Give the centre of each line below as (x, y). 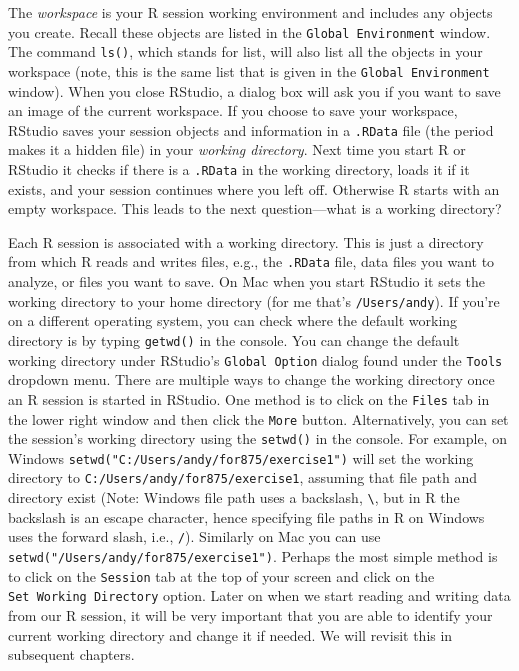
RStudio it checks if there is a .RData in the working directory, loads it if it (239, 169)
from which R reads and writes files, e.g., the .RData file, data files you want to (251, 261)
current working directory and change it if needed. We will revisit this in (230, 634)
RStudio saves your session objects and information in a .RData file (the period (251, 129)
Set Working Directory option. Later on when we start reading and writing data (259, 595)
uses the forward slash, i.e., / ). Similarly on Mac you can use (194, 536)
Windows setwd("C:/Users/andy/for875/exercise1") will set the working (241, 457)
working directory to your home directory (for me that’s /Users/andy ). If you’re (254, 300)
